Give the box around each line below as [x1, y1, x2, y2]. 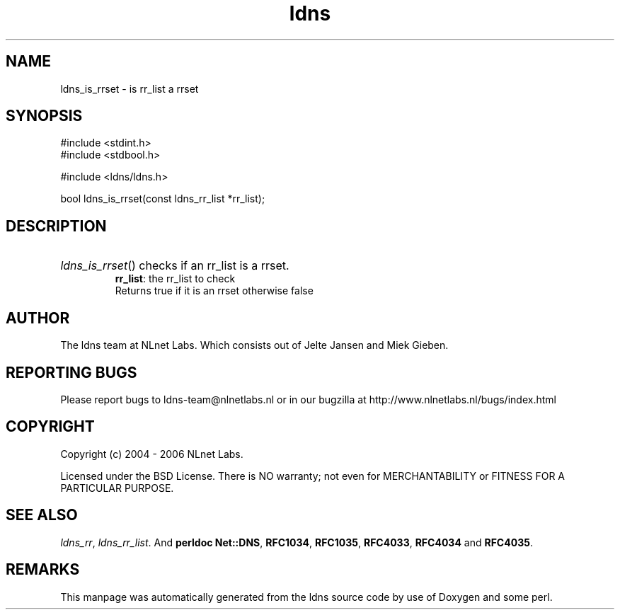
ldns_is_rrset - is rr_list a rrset [60, 82, 199, 95]
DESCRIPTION [6, 217, 107, 235]
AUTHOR [6, 309, 70, 327]
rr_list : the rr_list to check [115, 272, 236, 285]
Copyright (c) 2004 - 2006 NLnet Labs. [60, 447, 243, 460]
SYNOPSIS [6, 107, 83, 125]
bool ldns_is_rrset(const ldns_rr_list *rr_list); [60, 192, 265, 205]
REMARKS [6, 561, 80, 579]
